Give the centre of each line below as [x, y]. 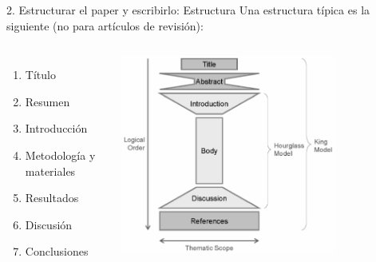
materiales [50, 171]
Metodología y [60, 155]
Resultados [52, 198]
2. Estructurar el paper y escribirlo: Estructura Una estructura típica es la [188, 10]
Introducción [56, 128]
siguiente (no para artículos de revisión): [105, 25]
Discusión [49, 224]
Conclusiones [57, 251]
